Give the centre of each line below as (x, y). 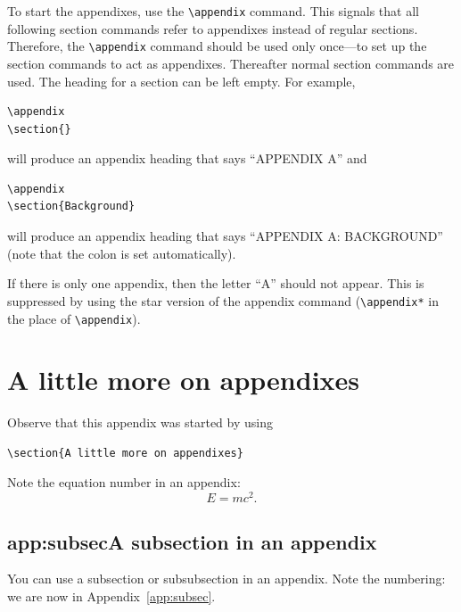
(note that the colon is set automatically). (122, 253)
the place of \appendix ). (74, 318)
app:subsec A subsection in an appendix (192, 541)
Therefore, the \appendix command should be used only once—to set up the (217, 46)
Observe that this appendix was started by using (140, 422)
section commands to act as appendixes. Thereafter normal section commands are (231, 63)
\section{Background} (71, 207)
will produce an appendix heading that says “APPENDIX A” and (187, 158)
